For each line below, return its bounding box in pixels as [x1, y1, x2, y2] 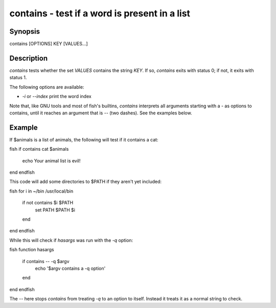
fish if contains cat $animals [9, 146, 69, 152]
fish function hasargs [9, 247, 54, 253]
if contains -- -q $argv [22, 258, 70, 264]
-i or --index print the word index [22, 93, 91, 100]
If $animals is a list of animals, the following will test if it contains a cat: [9, 136, 158, 143]
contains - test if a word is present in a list [9, 8, 191, 19]
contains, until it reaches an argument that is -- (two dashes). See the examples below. [9, 110, 192, 116]
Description [9, 54, 48, 62]
